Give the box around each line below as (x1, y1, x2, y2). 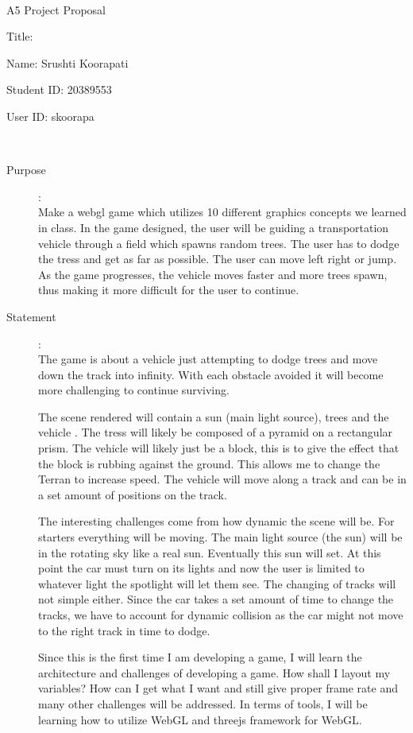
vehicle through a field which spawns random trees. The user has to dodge (38, 235, 399, 251)
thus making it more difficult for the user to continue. (38, 281, 299, 298)
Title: (6, 28, 33, 45)
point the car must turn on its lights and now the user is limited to (38, 560, 365, 576)
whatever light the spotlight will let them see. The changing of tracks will (38, 575, 396, 591)
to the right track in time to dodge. (38, 622, 210, 638)
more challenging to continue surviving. (38, 382, 230, 398)
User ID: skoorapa (6, 107, 95, 124)
